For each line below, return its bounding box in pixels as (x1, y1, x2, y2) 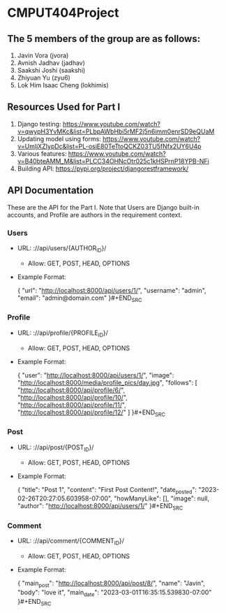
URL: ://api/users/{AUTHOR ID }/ (17, 243, 107, 254)
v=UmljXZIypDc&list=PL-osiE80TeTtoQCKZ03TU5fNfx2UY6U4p (17, 142, 202, 150)
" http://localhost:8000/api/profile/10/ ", (17, 393, 128, 401)
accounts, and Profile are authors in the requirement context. (7, 210, 183, 219)
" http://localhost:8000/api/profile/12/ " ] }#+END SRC (17, 408, 166, 418)
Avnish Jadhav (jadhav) (17, 59, 86, 67)
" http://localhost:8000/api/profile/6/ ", (17, 386, 126, 394)
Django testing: (17, 120, 61, 128)
